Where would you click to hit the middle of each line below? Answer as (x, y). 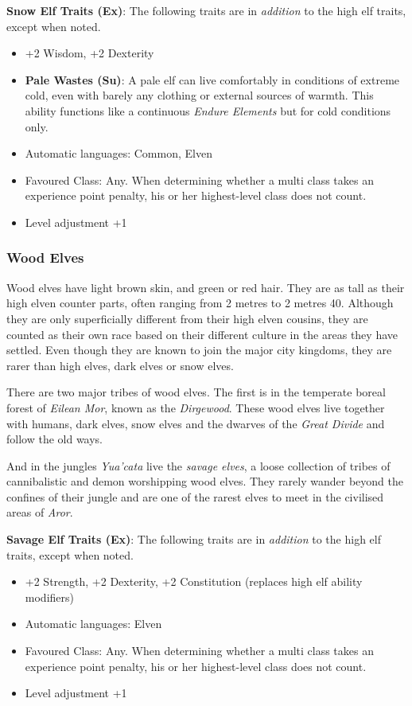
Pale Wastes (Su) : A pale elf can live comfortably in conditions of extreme (212, 79)
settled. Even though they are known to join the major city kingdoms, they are (199, 350)
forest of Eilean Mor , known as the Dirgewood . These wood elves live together (196, 407)
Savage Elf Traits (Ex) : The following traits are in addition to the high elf (194, 539)
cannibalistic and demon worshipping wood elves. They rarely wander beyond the (205, 481)
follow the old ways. (55, 439)
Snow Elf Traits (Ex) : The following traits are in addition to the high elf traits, (206, 10)
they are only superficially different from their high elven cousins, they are (187, 318)
